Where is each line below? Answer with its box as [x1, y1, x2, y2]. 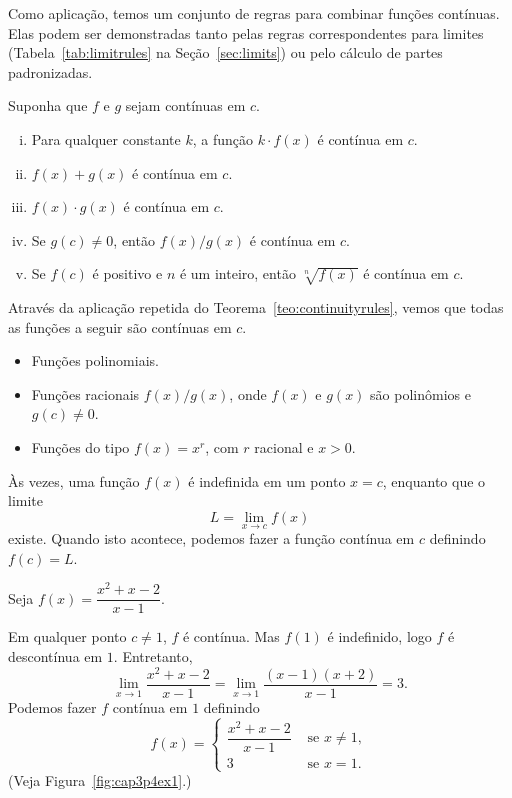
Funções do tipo [31, 437, 130, 458]
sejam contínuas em [125, 95, 246, 116]
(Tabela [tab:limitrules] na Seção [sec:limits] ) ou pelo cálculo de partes [8, 42, 443, 63]
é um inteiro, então [179, 263, 296, 284]
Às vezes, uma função [8, 470, 140, 491]
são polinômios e [370, 383, 471, 404]
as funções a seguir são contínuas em [8, 316, 232, 337]
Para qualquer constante [31, 128, 181, 149]
